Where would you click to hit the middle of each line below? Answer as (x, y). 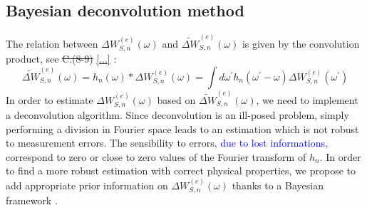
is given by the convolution (301, 43)
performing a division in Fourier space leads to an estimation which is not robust (182, 128)
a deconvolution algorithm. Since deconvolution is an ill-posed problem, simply (177, 114)
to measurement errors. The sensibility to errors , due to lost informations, (167, 143)
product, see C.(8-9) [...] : (61, 59)
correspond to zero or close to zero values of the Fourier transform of (156, 156)
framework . (32, 200)
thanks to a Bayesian (278, 185)
